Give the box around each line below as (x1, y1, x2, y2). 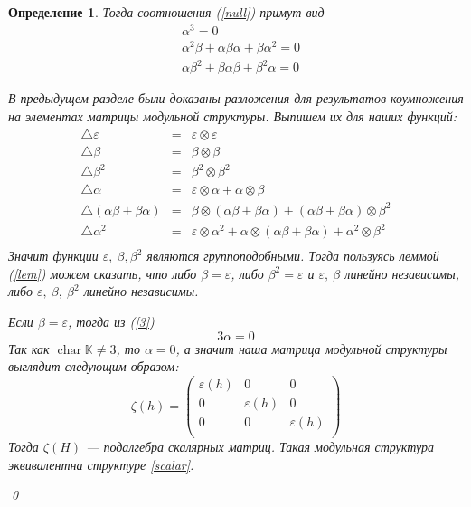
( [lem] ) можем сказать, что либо (8, 263, 197, 282)
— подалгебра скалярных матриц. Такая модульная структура (86, 437, 434, 455)
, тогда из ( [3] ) (68, 312, 155, 331)
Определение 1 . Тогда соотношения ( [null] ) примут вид (8, 3, 325, 21)
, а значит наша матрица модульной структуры (175, 339, 447, 358)
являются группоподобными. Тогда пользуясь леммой (146, 246, 439, 265)
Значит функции (8, 246, 99, 265)
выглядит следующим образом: (8, 357, 179, 376)
